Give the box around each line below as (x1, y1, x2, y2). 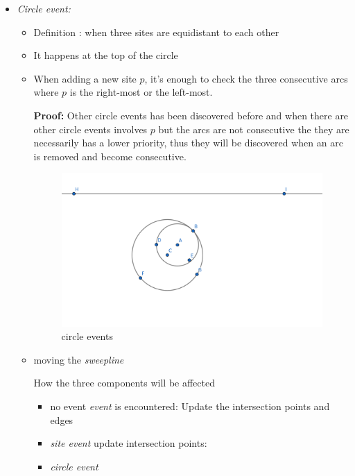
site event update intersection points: (50, 436, 207, 450)
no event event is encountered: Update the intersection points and (50, 399, 330, 413)
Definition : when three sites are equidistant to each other (33, 24, 279, 39)
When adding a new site (33, 71, 137, 85)
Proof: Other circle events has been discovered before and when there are (33, 108, 349, 122)
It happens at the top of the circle (33, 48, 178, 62)
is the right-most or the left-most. (69, 85, 213, 99)
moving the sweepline (33, 352, 124, 366)
